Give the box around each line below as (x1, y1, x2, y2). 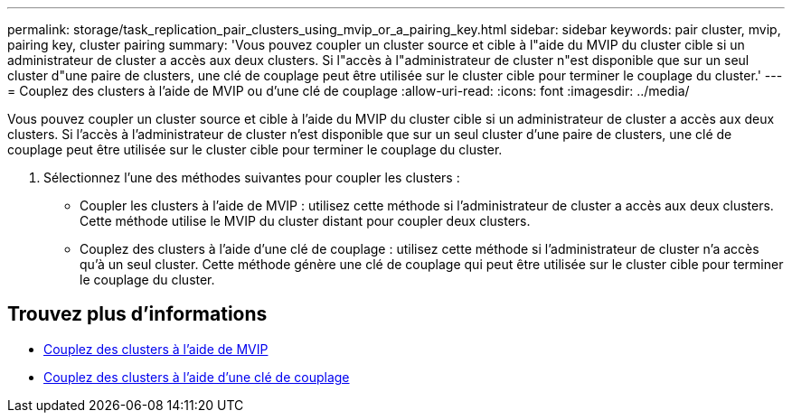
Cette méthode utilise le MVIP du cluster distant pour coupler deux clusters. (80, 213, 531, 229)
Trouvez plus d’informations (7, 303, 268, 326)
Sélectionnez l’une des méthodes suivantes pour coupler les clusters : (43, 170, 460, 185)
